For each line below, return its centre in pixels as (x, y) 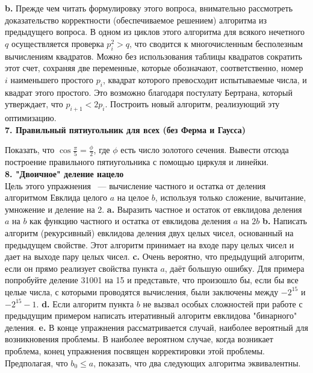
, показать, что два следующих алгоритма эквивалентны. (197, 362)
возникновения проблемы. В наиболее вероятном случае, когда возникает (139, 339)
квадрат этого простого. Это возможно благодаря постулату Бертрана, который (149, 92)
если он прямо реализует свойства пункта (81, 268)
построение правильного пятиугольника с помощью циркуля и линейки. (137, 162)
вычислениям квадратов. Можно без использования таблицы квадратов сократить (153, 56)
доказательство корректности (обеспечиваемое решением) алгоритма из (136, 20)
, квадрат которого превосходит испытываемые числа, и (205, 79)
